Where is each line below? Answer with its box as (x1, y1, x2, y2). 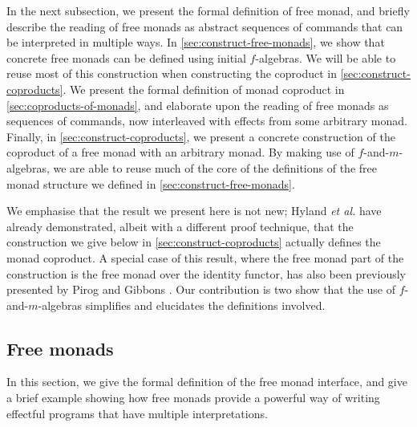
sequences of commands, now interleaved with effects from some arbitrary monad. (6, 112, 407, 129)
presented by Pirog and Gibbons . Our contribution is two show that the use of (6, 281, 396, 298)
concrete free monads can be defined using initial (6, 49, 246, 66)
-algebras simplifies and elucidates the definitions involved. (38, 296, 326, 313)
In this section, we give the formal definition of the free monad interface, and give (6, 373, 407, 390)
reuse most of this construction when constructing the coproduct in (6, 65, 337, 82)
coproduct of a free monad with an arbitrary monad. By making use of (6, 144, 354, 161)
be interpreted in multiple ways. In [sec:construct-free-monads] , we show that (6, 34, 385, 51)
